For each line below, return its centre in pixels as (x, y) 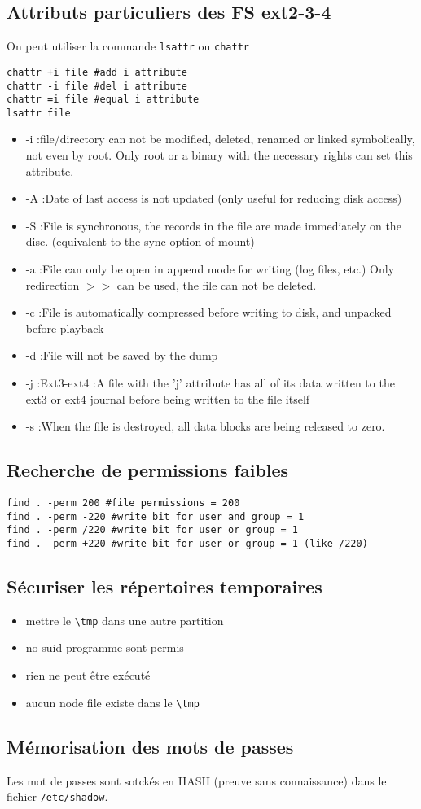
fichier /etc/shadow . (57, 796)
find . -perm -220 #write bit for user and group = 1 (156, 516)
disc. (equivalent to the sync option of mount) (140, 241)
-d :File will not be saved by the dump (122, 355)
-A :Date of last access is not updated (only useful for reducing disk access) (214, 198)
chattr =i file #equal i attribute (103, 100)
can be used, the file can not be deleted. (217, 284)
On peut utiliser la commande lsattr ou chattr (128, 46)
